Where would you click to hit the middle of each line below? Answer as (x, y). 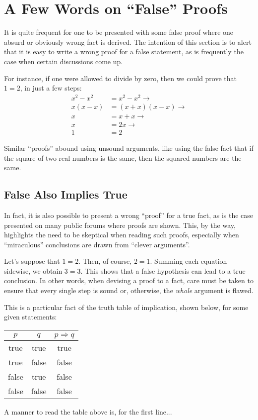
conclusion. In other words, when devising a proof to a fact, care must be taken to (129, 280)
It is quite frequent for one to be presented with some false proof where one (119, 32)
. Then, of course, (105, 261)
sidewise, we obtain (33, 270)
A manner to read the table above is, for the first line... (88, 411)
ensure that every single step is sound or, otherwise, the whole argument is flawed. (129, 290)
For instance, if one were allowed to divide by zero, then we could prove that (121, 78)
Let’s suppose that (32, 261)
